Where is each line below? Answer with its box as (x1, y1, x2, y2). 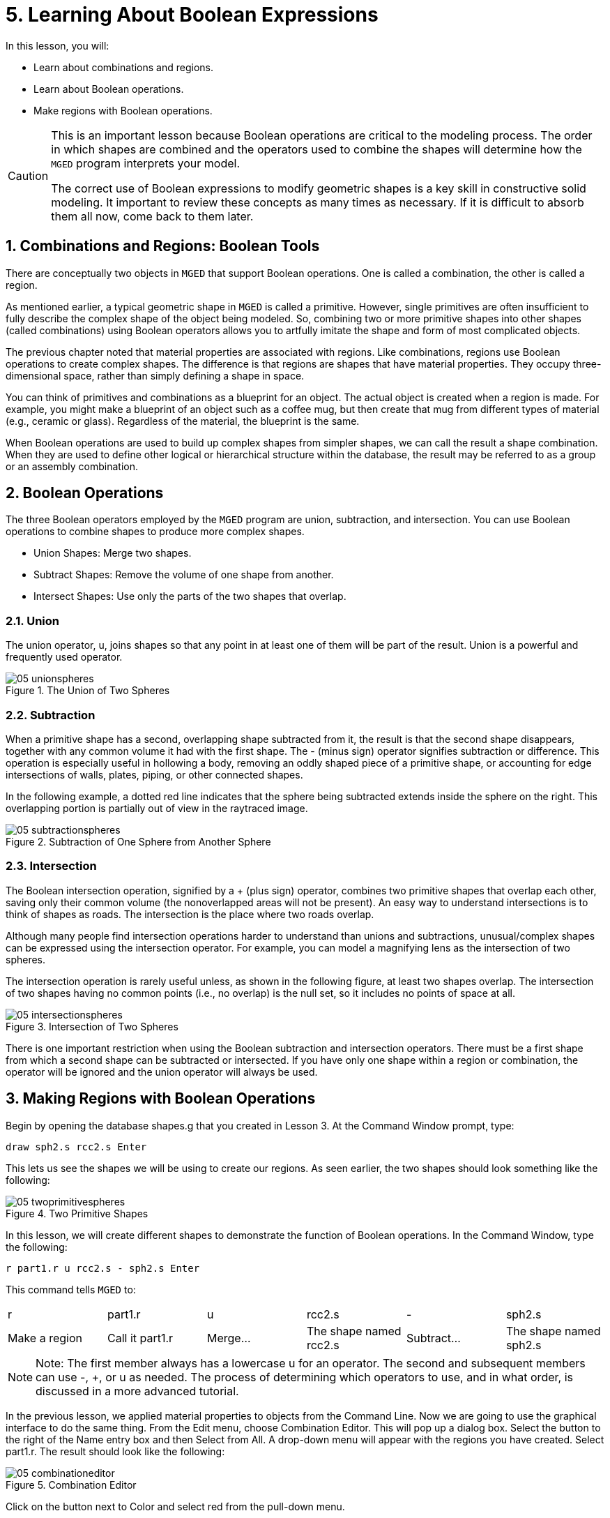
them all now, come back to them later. (51, 209, 254, 223)
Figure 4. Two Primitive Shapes (6, 1207, 148, 1219)
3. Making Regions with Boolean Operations (6, 1090, 316, 1108)
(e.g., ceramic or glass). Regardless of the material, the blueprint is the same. (6, 414, 360, 427)
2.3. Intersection (6, 859, 97, 873)
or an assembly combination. (6, 460, 138, 472)
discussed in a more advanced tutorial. (36, 1383, 239, 1398)
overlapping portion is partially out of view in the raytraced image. (6, 802, 308, 814)
